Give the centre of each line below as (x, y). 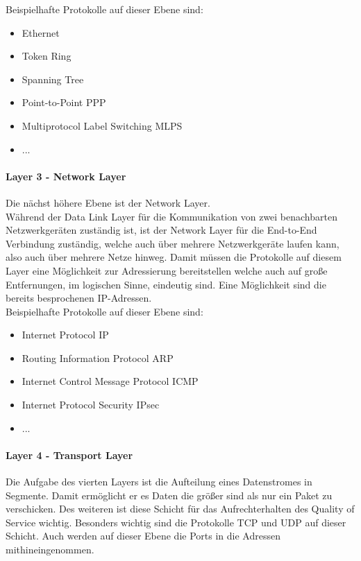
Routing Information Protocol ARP (98, 357)
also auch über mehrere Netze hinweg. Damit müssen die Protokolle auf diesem (174, 257)
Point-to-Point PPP (64, 102)
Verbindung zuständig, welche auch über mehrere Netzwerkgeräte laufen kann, (173, 243)
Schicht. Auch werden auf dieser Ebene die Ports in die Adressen (143, 536)
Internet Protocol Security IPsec (91, 405)
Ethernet (41, 32)
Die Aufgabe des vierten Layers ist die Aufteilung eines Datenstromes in (159, 482)
